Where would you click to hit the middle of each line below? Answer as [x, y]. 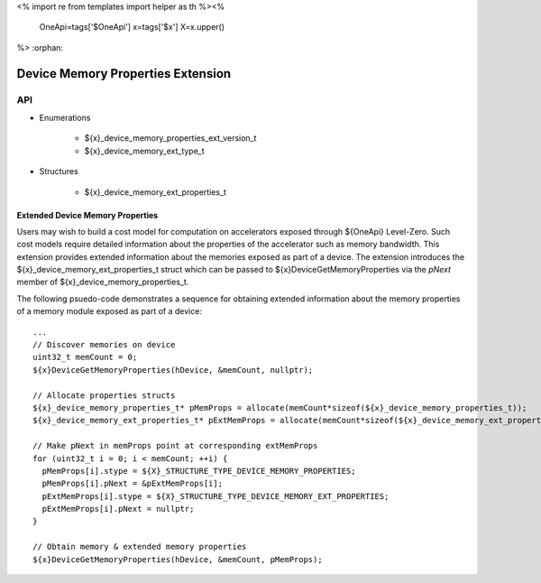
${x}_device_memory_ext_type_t [144, 151]
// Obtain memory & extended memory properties [140, 547]
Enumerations [65, 117]
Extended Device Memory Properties [87, 215]
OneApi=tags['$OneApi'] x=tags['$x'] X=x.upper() [132, 27]
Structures [59, 171]
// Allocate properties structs [104, 395]
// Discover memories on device [104, 345]
